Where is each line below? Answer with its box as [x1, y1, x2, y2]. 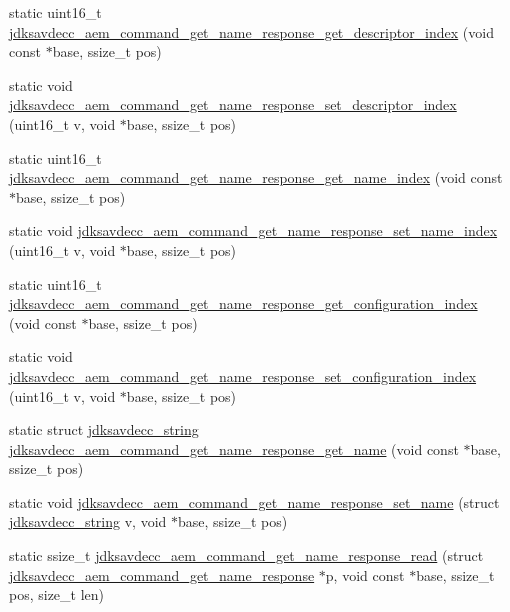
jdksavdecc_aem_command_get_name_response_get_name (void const [9, 438, 459, 459]
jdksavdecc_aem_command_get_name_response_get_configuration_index [9, 293, 478, 314]
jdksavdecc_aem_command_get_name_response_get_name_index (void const [9, 167, 503, 188]
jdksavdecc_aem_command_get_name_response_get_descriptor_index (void [9, 21, 494, 42]
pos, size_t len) [9, 584, 105, 605]
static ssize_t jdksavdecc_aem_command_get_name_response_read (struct [9, 545, 484, 566]
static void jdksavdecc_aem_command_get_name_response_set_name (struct [9, 491, 500, 512]
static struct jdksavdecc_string [9, 419, 199, 440]
